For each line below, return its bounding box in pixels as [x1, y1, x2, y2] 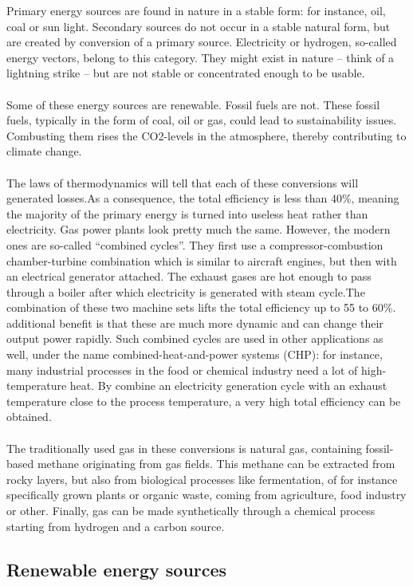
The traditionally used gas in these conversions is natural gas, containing [6, 439, 362, 456]
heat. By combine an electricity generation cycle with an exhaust [69, 377, 387, 394]
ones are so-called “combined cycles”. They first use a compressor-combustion [6, 236, 383, 253]
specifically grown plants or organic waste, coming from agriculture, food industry [6, 486, 407, 503]
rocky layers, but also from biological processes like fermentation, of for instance [6, 470, 398, 487]
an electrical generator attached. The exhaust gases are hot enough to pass [6, 268, 372, 285]
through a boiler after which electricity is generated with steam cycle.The [6, 283, 365, 300]
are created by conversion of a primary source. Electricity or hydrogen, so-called [6, 33, 397, 50]
